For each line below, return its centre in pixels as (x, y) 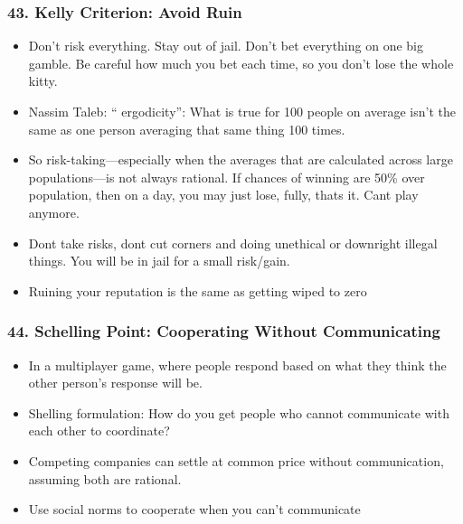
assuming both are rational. (105, 478)
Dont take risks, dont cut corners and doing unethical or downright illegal (233, 243)
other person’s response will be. (115, 383)
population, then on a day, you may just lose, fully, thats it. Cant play (223, 195)
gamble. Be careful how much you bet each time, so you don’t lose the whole (241, 63)
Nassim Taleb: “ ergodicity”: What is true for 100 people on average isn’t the (242, 111)
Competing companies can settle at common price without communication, (236, 460)
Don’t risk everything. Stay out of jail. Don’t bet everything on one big (226, 46)
